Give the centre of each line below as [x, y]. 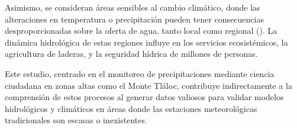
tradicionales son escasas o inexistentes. [76, 120]
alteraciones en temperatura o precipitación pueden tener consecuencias [134, 19]
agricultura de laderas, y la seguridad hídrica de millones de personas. [131, 54]
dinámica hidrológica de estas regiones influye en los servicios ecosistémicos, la [146, 42]
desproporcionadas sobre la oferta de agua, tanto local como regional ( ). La [141, 31]
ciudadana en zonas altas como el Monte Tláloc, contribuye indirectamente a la [148, 85]
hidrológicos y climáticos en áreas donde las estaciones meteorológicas [131, 108]
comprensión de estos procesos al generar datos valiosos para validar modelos [144, 97]
